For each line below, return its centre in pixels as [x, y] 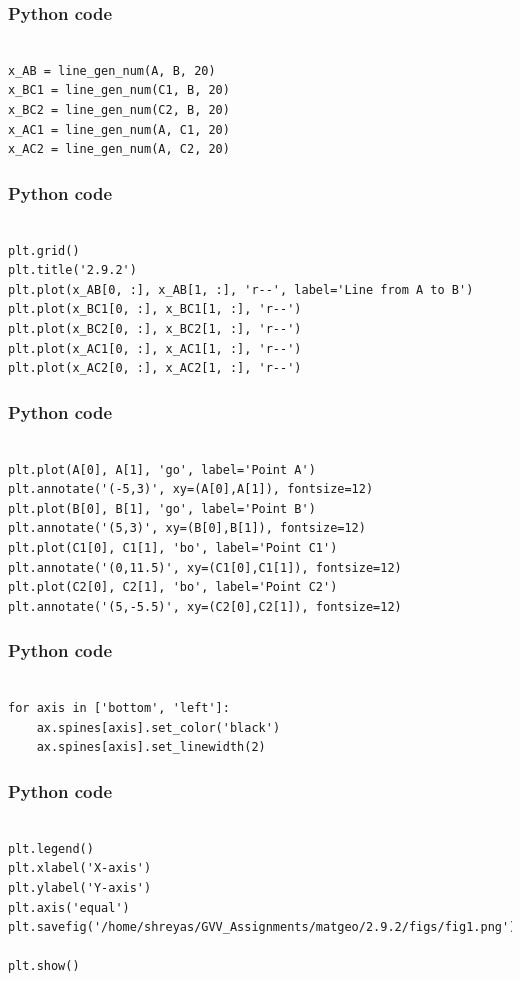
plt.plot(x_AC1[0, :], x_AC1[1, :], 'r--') [155, 348]
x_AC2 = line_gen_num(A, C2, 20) [119, 149]
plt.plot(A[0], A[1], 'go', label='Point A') [162, 469]
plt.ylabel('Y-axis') [80, 887]
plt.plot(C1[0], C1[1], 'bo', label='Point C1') [173, 547]
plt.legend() [51, 848]
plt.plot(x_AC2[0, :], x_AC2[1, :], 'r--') [155, 368]
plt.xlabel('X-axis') [80, 868]
